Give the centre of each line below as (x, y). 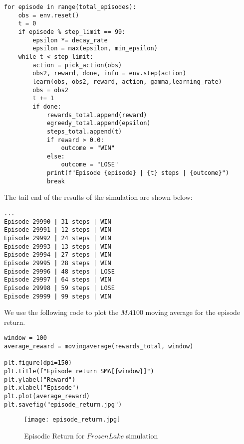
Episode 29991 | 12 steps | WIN (58, 230)
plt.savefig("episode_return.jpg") (63, 404)
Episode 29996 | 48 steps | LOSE (59, 271)
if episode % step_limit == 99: (72, 32)
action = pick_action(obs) (77, 65)
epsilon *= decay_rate (70, 40)
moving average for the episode (193, 312)
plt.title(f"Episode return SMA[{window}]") (79, 371)
